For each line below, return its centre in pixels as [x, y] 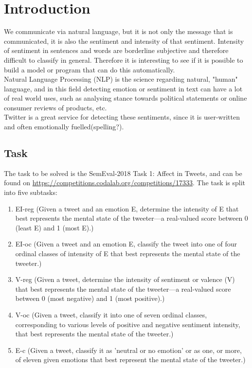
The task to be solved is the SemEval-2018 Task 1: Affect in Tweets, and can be [123, 173]
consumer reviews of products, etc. [55, 107]
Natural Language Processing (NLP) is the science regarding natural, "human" [121, 79]
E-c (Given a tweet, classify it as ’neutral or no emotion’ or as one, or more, [128, 350]
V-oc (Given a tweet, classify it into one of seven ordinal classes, [111, 314]
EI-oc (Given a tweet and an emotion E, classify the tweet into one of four [126, 244]
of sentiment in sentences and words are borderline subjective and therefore [116, 50]
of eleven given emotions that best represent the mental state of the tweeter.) [130, 359]
